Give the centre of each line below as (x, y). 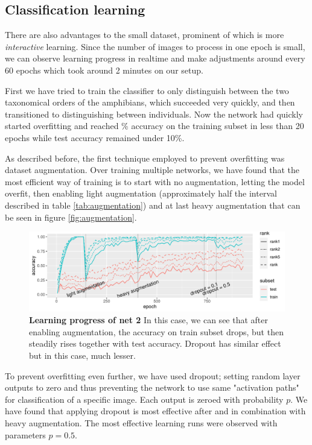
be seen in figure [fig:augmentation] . (71, 217)
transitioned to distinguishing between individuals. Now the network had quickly (154, 114)
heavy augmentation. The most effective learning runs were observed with (141, 422)
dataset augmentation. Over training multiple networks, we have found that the (152, 170)
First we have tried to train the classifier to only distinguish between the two (147, 90)
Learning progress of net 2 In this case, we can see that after (148, 320)
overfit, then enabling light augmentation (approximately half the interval (141, 193)
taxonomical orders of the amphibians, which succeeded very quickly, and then (150, 102)
